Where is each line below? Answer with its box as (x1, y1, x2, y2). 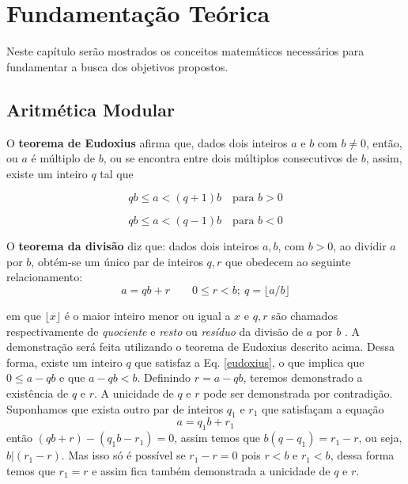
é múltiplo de (31, 150, 96, 166)
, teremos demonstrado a (243, 369, 363, 386)
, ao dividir (333, 238, 387, 254)
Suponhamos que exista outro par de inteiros (6, 400, 224, 417)
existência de (6, 385, 69, 402)
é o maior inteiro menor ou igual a (64, 307, 231, 324)
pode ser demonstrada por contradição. (203, 385, 393, 402)
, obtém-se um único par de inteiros (31, 253, 203, 269)
